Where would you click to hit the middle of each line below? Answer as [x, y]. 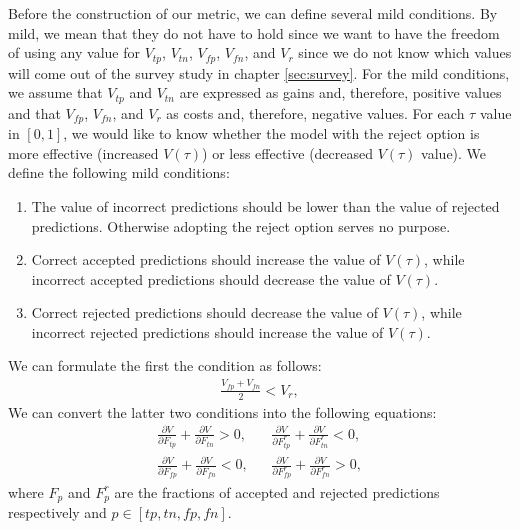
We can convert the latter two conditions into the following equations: [222, 411]
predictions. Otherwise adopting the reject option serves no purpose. [241, 225]
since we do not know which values [405, 52]
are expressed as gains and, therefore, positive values [340, 92]
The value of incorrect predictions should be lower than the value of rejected [265, 205]
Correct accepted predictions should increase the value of [206, 259]
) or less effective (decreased [288, 152]
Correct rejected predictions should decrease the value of [204, 312]
